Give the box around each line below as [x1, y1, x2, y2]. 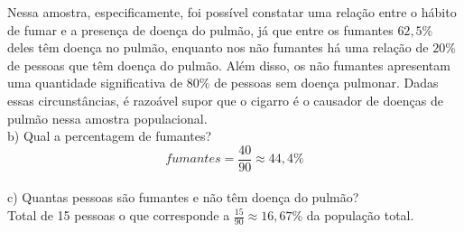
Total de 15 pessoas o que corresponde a [7, 206, 230, 224]
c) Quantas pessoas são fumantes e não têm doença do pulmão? [7, 188, 359, 207]
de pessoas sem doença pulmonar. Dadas [214, 73, 439, 92]
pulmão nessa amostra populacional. [7, 108, 208, 127]
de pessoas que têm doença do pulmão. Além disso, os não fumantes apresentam [7, 55, 450, 74]
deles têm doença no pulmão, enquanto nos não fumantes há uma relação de [7, 38, 429, 57]
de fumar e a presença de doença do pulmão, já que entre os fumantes [7, 20, 394, 39]
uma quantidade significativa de [7, 73, 183, 92]
